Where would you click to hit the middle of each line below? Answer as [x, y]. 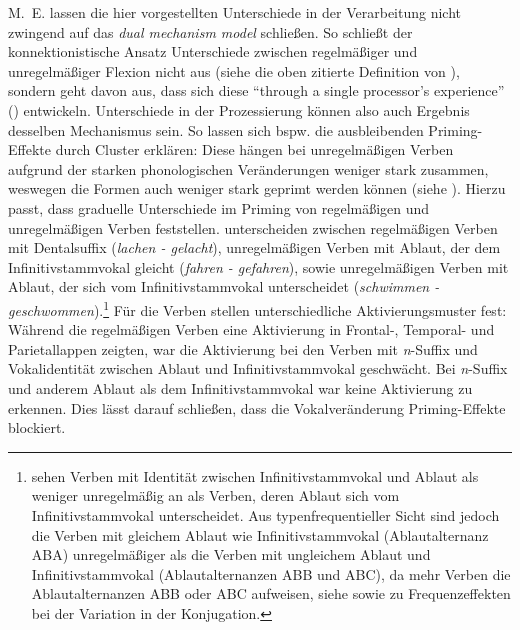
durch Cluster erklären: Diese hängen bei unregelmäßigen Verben [254, 149]
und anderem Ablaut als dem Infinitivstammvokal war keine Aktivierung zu [240, 387]
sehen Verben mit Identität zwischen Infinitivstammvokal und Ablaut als [255, 475]
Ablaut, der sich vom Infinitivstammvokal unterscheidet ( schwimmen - [224, 286]
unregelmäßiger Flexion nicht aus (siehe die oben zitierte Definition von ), [234, 70]
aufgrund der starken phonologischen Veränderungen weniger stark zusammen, [248, 168]
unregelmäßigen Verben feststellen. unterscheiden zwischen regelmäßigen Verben [253, 227]
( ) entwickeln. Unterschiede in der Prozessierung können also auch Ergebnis [239, 109]
